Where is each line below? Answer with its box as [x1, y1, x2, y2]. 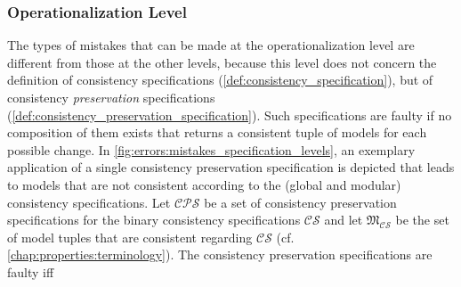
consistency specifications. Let [7, 193, 171, 211]
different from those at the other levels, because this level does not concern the [7, 53, 437, 71]
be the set [395, 210, 449, 229]
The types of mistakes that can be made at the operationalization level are [7, 36, 415, 54]
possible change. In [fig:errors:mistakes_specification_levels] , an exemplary [7, 140, 416, 159]
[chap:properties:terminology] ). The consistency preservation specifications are [7, 245, 433, 264]
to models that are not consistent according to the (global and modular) [7, 175, 401, 193]
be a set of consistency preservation [204, 193, 397, 211]
